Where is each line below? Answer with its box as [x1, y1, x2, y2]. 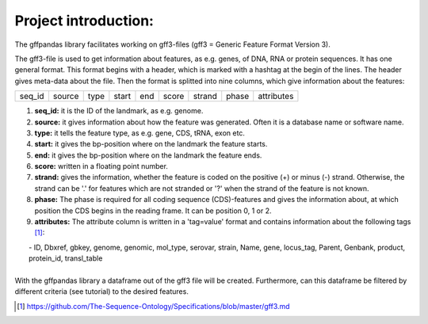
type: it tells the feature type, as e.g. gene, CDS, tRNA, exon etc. [34, 128, 246, 138]
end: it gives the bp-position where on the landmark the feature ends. [34, 151, 262, 160]
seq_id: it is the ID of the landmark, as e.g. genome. [34, 106, 204, 116]
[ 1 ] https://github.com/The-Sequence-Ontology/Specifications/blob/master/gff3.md [17, 301, 290, 311]
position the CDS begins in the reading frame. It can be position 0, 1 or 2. [34, 206, 272, 215]
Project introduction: [14, 12, 155, 29]
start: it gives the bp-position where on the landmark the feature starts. [34, 139, 268, 149]
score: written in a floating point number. [34, 162, 168, 171]
